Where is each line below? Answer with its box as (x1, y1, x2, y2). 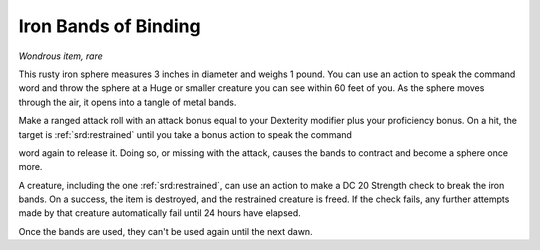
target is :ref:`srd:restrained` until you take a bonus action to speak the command (18, 128, 352, 140)
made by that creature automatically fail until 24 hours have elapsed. (18, 207, 302, 219)
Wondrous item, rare (18, 50, 104, 62)
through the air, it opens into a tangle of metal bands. (18, 96, 237, 108)
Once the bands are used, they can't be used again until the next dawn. (18, 225, 314, 237)
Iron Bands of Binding (18, 15, 201, 37)
